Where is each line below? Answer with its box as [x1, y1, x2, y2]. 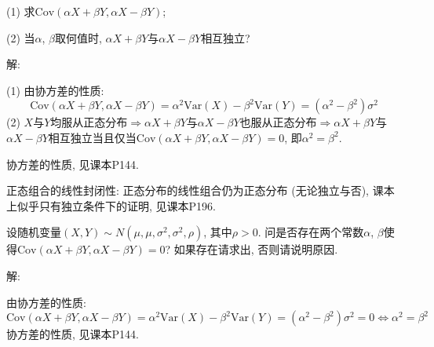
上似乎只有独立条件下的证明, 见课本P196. [6, 197, 216, 214]
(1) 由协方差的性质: [6, 82, 104, 98]
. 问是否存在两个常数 [257, 224, 364, 240]
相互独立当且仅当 [48, 129, 137, 145]
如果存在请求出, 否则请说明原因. [173, 241, 338, 258]
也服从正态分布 [239, 114, 317, 130]
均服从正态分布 [50, 114, 128, 130]
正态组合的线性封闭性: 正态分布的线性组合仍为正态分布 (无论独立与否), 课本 [6, 182, 395, 199]
